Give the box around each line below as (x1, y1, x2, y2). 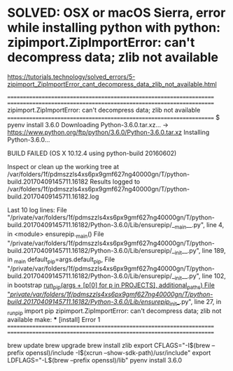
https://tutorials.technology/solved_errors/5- (7, 72, 136, 81)
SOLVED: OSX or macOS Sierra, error (7, 5, 226, 21)
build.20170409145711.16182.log (7, 192, 99, 201)
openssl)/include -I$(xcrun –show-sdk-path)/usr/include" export (25, 349, 211, 357)
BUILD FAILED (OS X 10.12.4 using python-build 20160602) (7, 149, 177, 157)
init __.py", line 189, (174, 246, 226, 256)
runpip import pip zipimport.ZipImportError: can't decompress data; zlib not (7, 306, 222, 317)
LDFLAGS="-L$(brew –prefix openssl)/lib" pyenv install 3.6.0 (7, 356, 183, 365)
